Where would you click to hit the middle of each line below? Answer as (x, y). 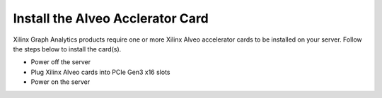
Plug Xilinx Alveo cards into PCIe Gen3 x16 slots (100, 72)
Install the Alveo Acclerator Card (111, 18)
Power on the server (60, 82)
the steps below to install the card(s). (67, 49)
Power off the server (61, 62)
